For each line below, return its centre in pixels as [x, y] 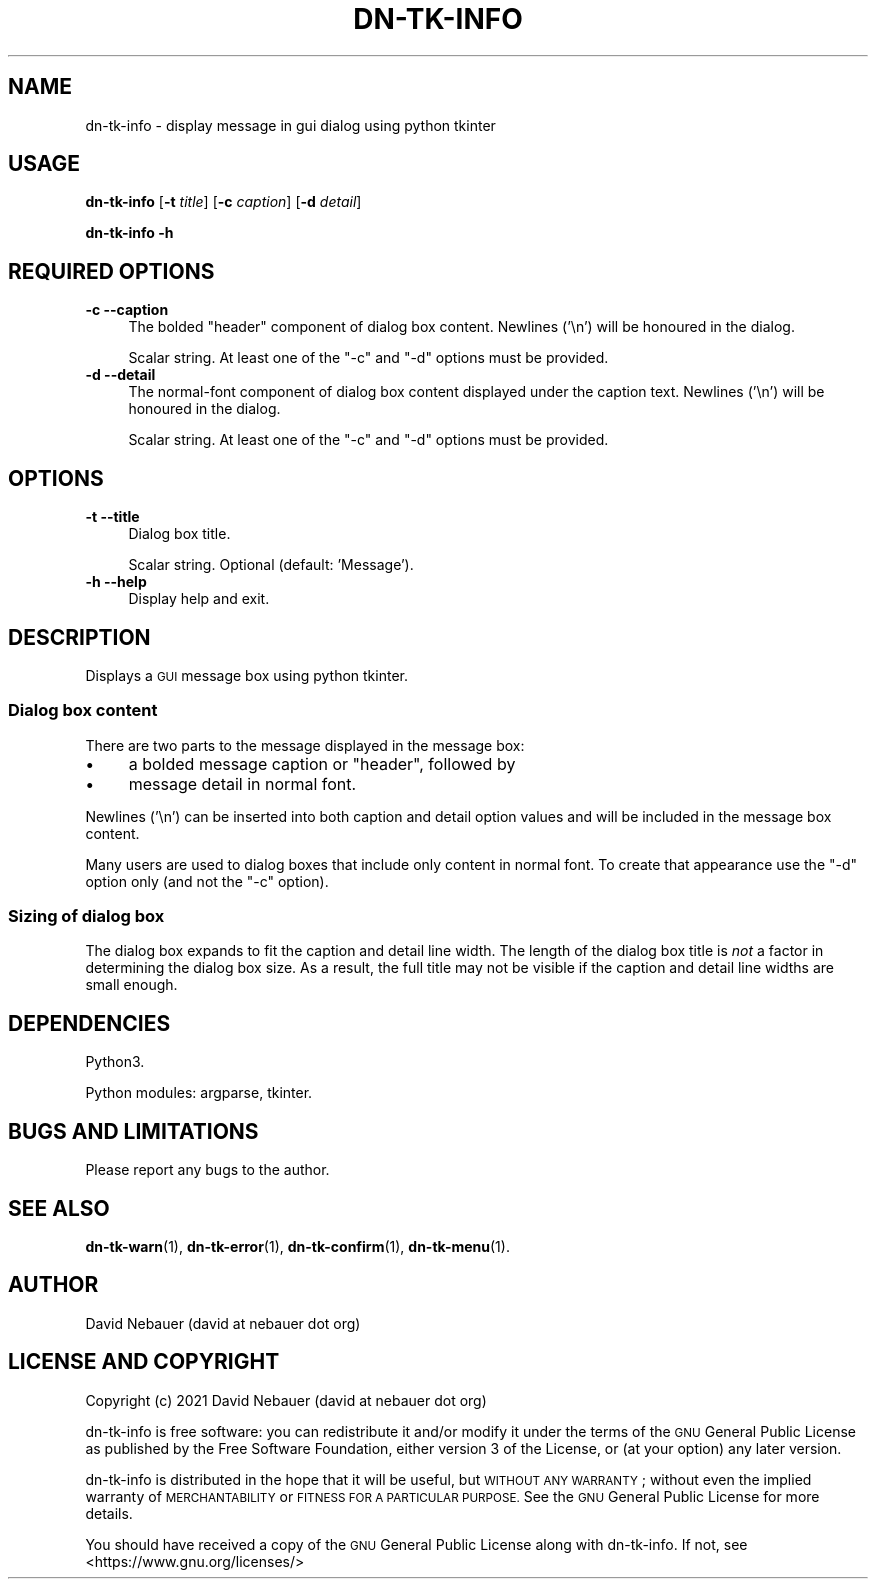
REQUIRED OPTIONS [111, 271]
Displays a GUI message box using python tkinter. [246, 675]
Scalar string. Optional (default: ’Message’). [271, 565]
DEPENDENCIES [89, 1023]
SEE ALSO [59, 1208]
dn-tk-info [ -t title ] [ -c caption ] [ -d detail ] [223, 202]
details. [109, 1513]
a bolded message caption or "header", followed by [322, 763]
